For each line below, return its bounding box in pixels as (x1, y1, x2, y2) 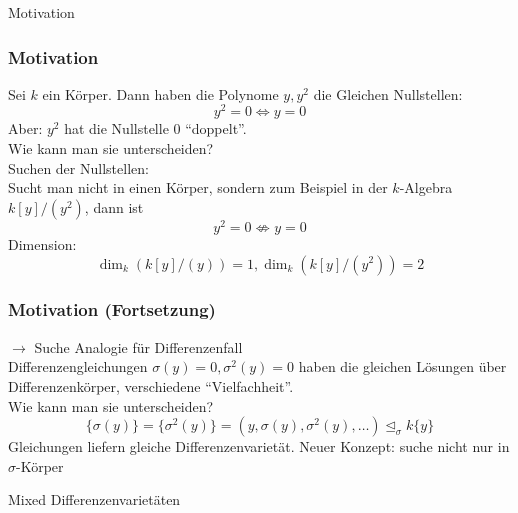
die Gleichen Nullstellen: (313, 83, 463, 104)
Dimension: (8, 233, 77, 254)
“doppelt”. (185, 118, 247, 139)
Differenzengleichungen (8, 356, 148, 377)
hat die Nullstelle (64, 118, 169, 139)
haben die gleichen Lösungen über (298, 356, 507, 377)
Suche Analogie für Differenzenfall (34, 336, 243, 357)
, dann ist (84, 196, 144, 217)
